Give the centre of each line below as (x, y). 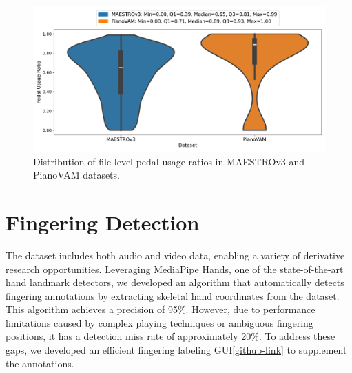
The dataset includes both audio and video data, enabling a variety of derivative (175, 255)
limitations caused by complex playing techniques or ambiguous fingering (159, 322)
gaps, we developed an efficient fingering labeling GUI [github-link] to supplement (176, 350)
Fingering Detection (103, 222)
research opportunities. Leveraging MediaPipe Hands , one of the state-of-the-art (175, 269)
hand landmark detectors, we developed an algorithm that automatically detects (175, 282)
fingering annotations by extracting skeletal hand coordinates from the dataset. (173, 295)
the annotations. (40, 363)
